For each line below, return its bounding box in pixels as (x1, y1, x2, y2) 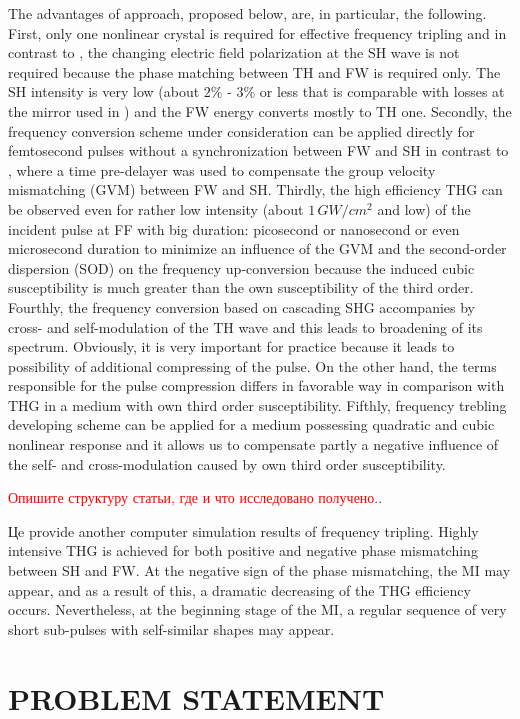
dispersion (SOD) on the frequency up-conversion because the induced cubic (8, 257, 475, 278)
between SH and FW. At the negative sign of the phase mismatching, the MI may (8, 560, 511, 581)
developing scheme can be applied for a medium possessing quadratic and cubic (8, 414, 495, 435)
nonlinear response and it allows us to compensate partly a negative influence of (8, 434, 499, 455)
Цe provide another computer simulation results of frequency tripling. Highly (8, 520, 479, 541)
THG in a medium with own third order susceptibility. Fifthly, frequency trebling (8, 394, 507, 415)
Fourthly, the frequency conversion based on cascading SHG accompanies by (8, 296, 476, 317)
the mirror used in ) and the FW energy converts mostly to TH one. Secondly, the (8, 100, 512, 121)
